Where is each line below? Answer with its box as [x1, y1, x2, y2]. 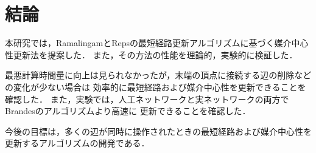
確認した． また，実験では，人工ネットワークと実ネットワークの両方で [5, 92, 289, 105]
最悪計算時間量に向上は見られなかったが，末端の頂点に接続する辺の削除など [5, 69, 312, 81]
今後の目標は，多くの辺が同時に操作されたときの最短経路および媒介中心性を [5, 124, 312, 137]
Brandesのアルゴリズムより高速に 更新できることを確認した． [5, 104, 251, 117]
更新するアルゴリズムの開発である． [5, 137, 150, 149]
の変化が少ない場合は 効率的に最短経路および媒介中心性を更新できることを [5, 80, 306, 93]
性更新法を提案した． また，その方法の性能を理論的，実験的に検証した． [5, 48, 298, 61]
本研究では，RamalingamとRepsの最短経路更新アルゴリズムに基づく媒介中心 [5, 36, 309, 49]
